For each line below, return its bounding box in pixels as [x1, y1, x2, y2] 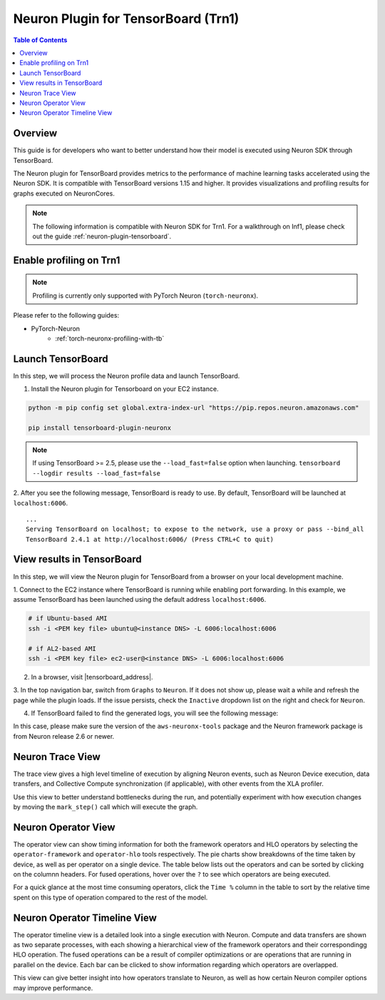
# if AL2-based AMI [28, 645, 96, 652]
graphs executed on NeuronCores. [13, 189, 115, 198]
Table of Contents [13, 36, 68, 44]
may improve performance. [13, 984, 93, 992]
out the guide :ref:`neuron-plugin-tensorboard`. [32, 232, 172, 241]
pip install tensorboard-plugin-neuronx [28, 423, 171, 432]
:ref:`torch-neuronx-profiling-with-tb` [55, 334, 165, 343]
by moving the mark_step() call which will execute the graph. [13, 802, 198, 811]
